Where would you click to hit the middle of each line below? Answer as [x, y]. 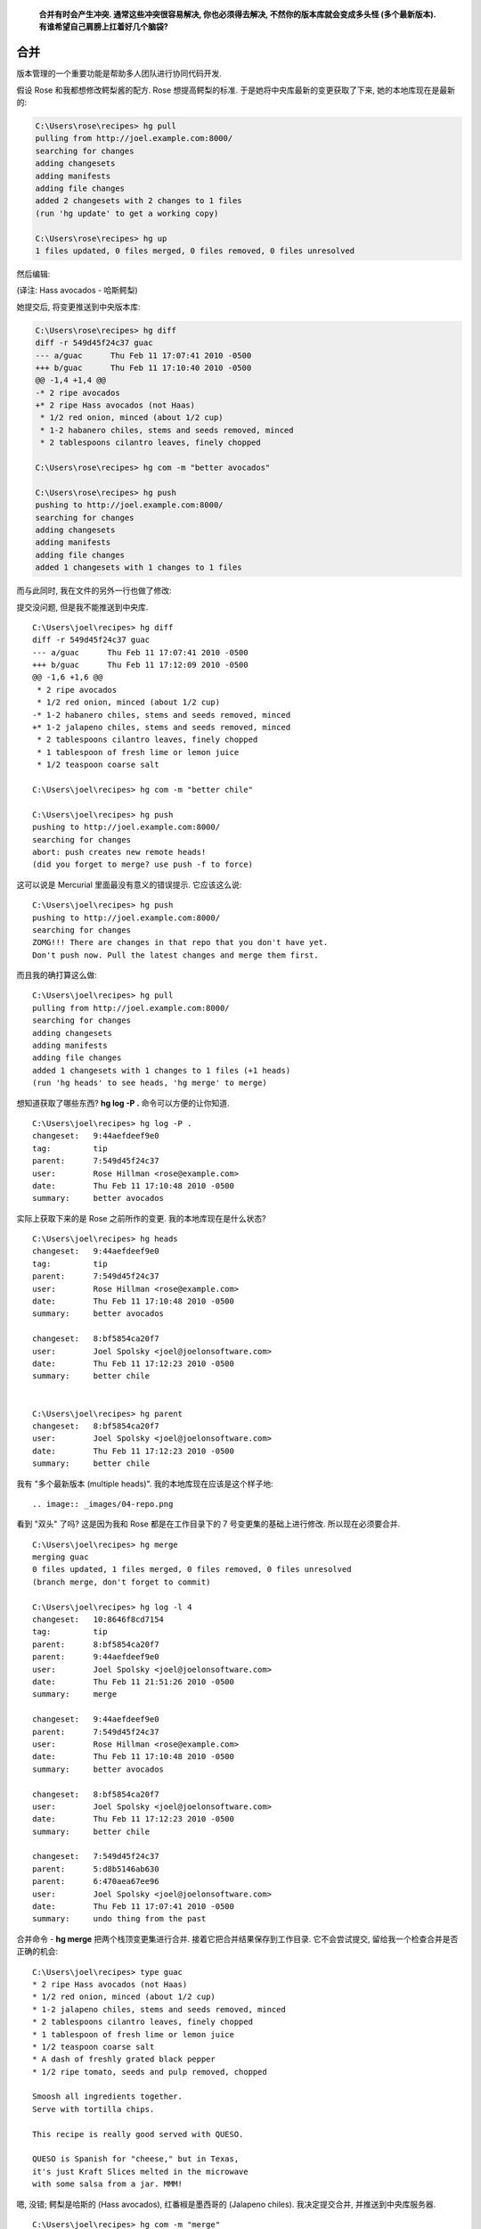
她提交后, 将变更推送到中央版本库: [79, 307]
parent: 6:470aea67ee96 [96, 1882]
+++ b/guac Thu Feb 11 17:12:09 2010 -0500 [140, 665]
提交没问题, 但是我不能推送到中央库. [82, 607]
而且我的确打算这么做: [57, 975]
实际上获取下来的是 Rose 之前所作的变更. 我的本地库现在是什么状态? [141, 1218]
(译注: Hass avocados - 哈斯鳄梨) [77, 291]
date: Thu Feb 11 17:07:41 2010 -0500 [134, 1907]
